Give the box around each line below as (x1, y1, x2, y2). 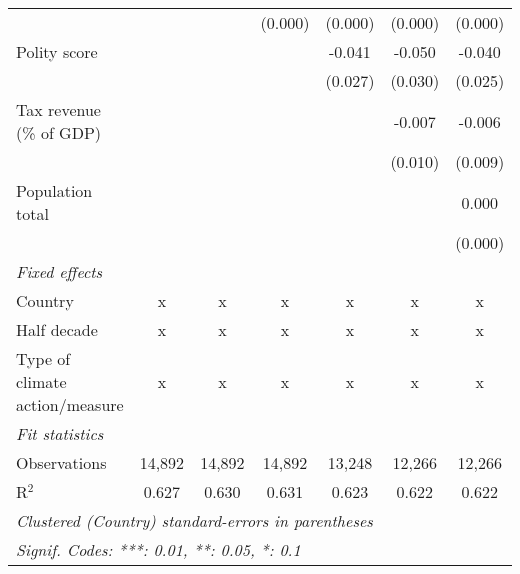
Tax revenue (16, 98, 101, 121)
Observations (16, 451, 107, 474)
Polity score (16, 40, 98, 63)
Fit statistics (16, 422, 104, 445)
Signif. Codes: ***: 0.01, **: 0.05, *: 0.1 (16, 538, 301, 561)
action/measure (16, 393, 124, 416)
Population (16, 179, 93, 202)
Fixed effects (16, 260, 103, 283)
